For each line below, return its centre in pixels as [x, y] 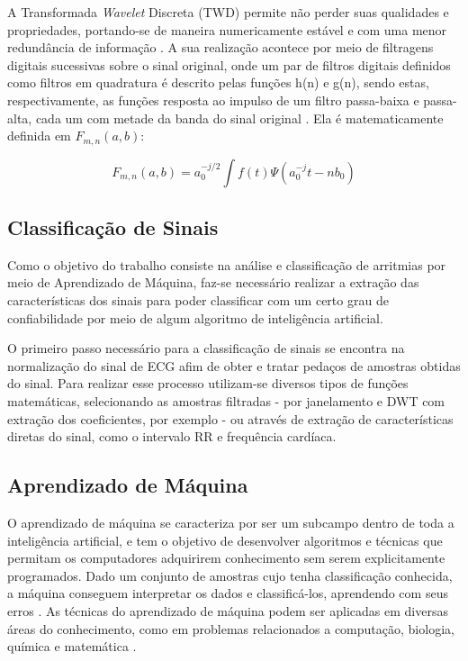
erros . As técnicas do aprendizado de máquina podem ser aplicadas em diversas [228, 610]
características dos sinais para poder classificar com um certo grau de [198, 300]
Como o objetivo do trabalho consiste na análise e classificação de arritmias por [227, 264]
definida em [39, 136]
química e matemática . [72, 646]
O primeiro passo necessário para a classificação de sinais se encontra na [206, 348]
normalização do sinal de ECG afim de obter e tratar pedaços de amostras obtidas [234, 365]
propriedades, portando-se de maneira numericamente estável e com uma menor [227, 29]
